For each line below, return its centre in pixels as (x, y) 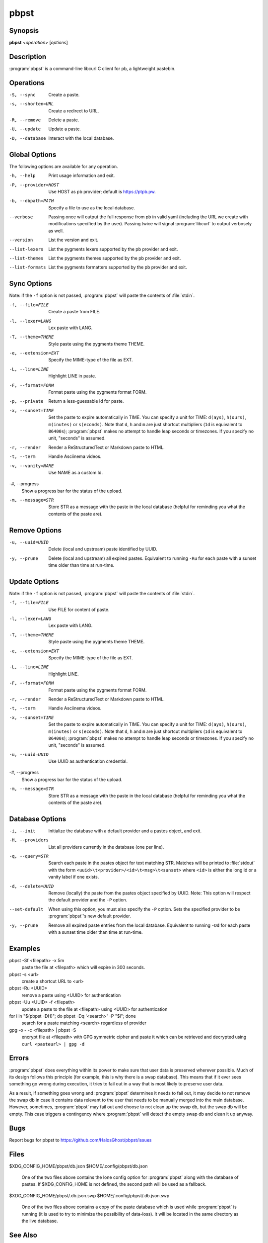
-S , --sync (22, 95)
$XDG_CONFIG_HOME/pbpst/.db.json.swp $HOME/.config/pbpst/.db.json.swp (89, 1195)
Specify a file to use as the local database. (92, 208)
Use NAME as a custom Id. (76, 472)
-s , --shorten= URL (32, 104)
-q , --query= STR (29, 856)
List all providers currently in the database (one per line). (106, 847)
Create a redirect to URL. (74, 111)
